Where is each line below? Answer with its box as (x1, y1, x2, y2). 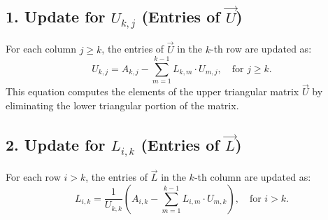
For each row (6, 170, 61, 184)
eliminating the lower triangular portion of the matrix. (6, 98, 239, 113)
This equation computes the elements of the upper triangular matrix (6, 84, 299, 99)
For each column (6, 41, 76, 56)
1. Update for (6, 6, 106, 27)
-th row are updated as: (210, 41, 312, 56)
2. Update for (6, 134, 106, 156)
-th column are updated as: (194, 170, 311, 184)
